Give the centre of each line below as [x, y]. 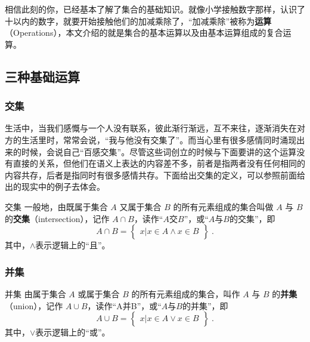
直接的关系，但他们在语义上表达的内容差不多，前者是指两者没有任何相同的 [159, 163]
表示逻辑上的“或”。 [73, 332]
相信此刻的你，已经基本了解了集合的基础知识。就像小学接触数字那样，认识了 [155, 9]
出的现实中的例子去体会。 [55, 187]
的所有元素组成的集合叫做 [223, 206]
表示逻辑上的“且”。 [73, 245]
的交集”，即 [252, 218]
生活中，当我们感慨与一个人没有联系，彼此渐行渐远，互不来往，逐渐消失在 [151, 128]
